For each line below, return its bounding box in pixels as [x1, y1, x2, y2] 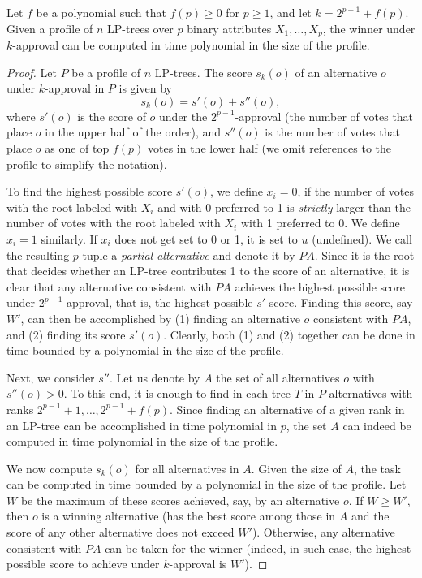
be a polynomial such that [36, 4, 166, 20]
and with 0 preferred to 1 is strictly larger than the [157, 198, 411, 215]
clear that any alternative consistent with [6, 278, 212, 295]
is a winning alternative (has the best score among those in [41, 507, 336, 524]
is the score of [77, 107, 146, 124]
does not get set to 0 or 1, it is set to [114, 230, 298, 247]
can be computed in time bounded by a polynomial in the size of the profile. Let [6, 476, 407, 493]
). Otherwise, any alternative [252, 524, 395, 541]
